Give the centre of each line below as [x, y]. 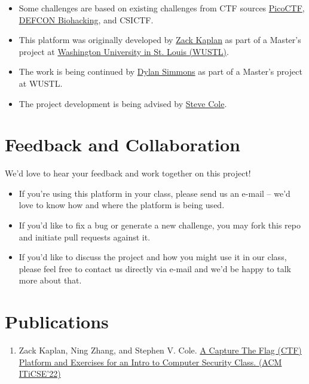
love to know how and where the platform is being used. [122, 205]
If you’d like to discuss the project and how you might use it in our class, [153, 257]
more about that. [50, 280]
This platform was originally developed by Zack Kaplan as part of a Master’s [160, 40]
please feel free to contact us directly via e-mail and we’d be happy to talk [155, 268]
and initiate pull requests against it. [85, 237]
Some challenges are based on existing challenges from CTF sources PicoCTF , [162, 8]
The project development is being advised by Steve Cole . [123, 103]
